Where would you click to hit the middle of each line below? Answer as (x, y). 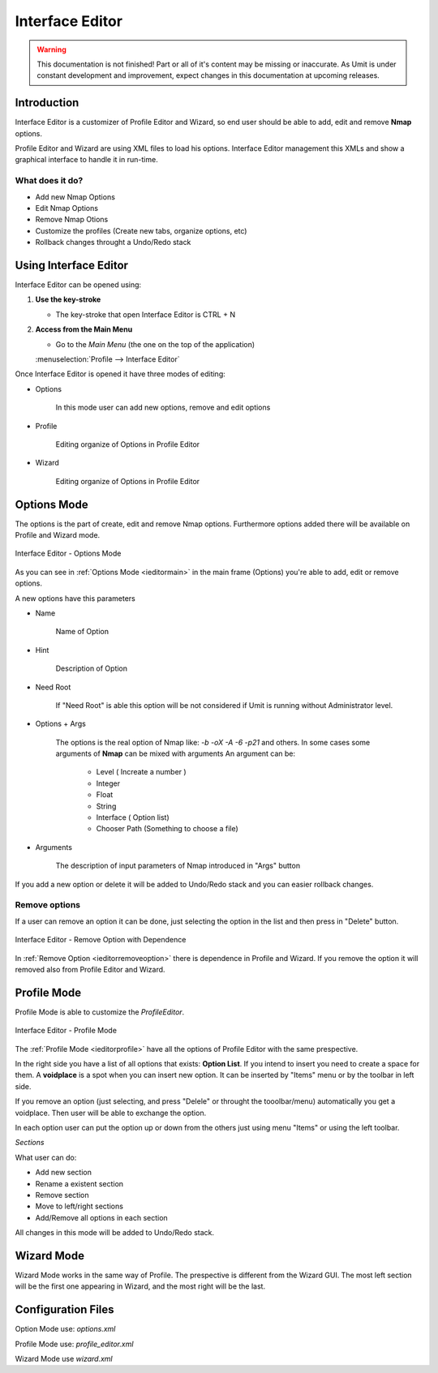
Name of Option (82, 632)
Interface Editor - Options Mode (68, 553)
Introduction (47, 103)
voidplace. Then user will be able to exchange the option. (111, 1113)
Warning (52, 49)
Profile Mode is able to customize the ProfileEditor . (100, 1012)
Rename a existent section (79, 1183)
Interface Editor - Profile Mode (66, 1031)
